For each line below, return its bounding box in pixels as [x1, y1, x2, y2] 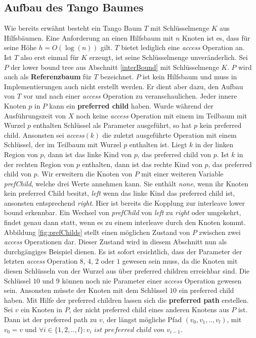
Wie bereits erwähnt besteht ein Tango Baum [4, 23, 142, 33]
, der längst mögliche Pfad [102, 314, 182, 325]
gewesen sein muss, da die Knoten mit [122, 256, 238, 266]
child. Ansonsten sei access [4, 129, 85, 140]
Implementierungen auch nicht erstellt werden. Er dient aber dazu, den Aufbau [4, 81, 243, 91]
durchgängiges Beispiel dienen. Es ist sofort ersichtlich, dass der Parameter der [4, 246, 242, 256]
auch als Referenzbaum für [4, 71, 92, 82]
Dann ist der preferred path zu [4, 314, 97, 325]
